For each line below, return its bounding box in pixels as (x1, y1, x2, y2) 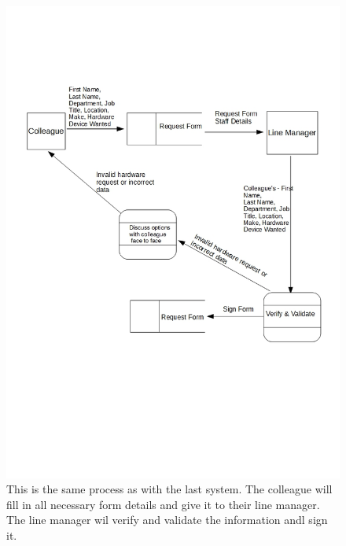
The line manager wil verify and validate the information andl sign (6, 511, 328, 528)
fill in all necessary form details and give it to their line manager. (6, 496, 320, 512)
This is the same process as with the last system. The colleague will (6, 481, 333, 497)
